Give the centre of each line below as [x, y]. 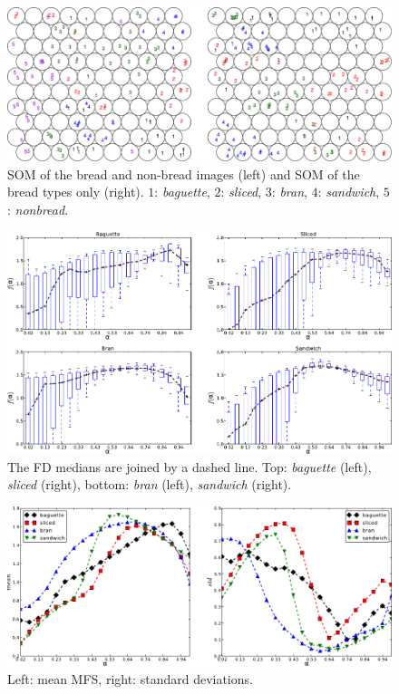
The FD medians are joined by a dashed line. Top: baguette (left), [190, 466]
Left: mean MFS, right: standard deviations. [130, 678]
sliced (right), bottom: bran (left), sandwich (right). [150, 484]
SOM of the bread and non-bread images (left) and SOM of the [184, 173]
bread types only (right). [76, 192]
